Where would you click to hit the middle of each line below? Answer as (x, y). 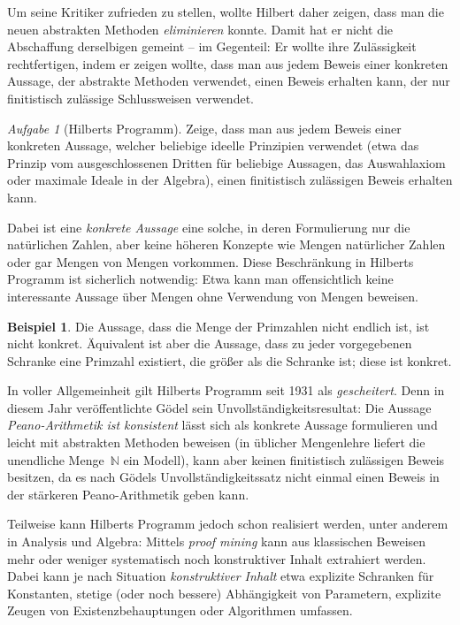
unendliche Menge (56, 459)
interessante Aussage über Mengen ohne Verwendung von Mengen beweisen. (213, 296)
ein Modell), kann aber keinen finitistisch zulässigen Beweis (284, 459)
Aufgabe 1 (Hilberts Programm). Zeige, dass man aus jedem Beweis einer (204, 128)
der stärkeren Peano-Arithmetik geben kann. (128, 494)
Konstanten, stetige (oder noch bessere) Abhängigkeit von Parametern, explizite (224, 593)
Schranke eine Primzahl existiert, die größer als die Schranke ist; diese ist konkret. (230, 360)
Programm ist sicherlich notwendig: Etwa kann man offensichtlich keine (200, 279)
